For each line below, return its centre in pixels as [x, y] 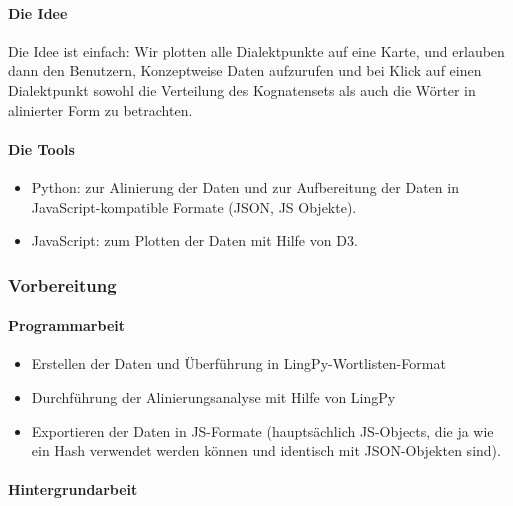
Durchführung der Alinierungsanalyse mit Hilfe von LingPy [213, 396]
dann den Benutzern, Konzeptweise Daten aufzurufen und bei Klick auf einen [245, 70]
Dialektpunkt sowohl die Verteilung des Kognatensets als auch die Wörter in [242, 89]
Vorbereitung [62, 284]
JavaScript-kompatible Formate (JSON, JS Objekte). [194, 206]
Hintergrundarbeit [73, 489]
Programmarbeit [66, 325]
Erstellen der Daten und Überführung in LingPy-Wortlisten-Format [238, 363]
